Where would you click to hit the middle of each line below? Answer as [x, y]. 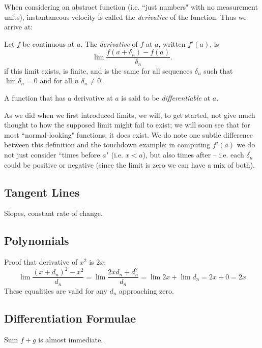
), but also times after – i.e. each [193, 155]
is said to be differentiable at [166, 98]
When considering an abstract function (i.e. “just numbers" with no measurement [131, 7]
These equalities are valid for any [56, 290]
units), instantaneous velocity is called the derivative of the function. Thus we [125, 17]
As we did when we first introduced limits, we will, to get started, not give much [130, 115]
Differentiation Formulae [70, 318]
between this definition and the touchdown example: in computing [107, 145]
